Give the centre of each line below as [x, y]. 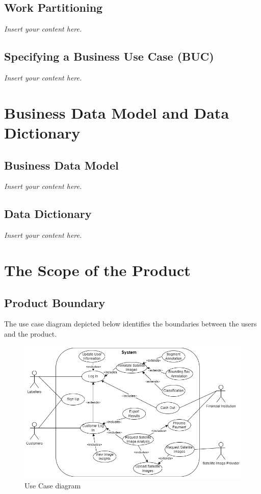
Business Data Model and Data [117, 112]
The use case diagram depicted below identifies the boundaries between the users [130, 324]
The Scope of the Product [97, 270]
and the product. [31, 333]
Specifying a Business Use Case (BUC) [109, 56]
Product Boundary [55, 302]
